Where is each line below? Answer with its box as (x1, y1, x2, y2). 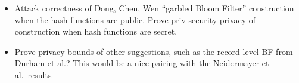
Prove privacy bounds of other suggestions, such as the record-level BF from (14, 45, 293, 57)
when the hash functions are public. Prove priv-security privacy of (14, 13, 256, 26)
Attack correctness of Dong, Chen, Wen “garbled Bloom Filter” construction (14, 2, 294, 14)
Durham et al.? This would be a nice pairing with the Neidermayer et (14, 57, 269, 69)
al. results (14, 68, 52, 81)
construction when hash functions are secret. (14, 25, 177, 38)
